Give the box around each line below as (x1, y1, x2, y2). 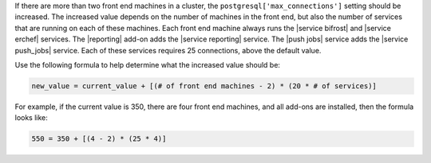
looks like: (14, 113, 48, 122)
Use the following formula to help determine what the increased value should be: (14, 60, 281, 69)
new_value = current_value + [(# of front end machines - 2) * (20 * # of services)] (31, 81, 377, 91)
